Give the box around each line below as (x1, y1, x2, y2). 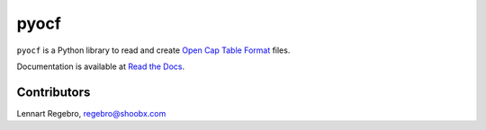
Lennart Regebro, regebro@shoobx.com (16, 108, 166, 118)
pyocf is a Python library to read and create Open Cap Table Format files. (16, 45, 291, 56)
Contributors (16, 84, 91, 100)
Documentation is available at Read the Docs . (16, 61, 185, 72)
